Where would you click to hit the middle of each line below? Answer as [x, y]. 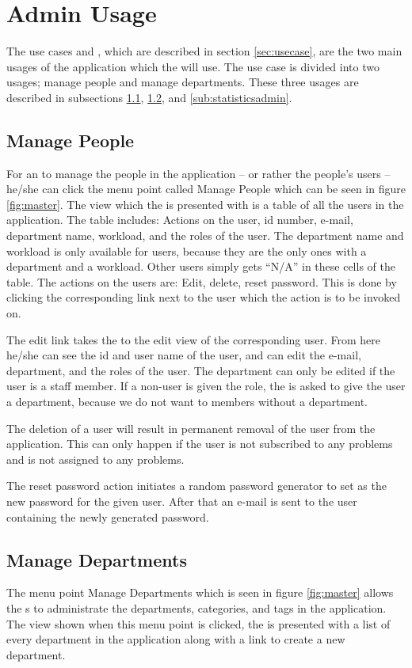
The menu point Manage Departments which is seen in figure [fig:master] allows [200, 592]
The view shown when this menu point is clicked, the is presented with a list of [198, 623]
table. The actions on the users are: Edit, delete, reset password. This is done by [202, 281]
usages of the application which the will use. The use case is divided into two [193, 66]
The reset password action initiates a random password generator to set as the [196, 486]
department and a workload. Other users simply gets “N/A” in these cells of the [201, 266]
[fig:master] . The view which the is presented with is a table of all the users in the [205, 204]
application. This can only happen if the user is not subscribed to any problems [200, 444]
